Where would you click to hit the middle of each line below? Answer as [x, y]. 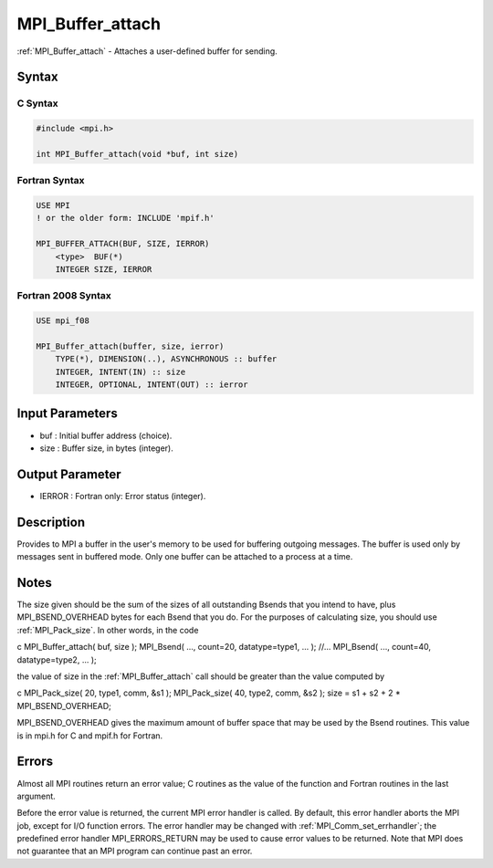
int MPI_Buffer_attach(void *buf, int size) [137, 154]
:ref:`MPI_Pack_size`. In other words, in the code [108, 630]
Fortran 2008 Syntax [64, 296]
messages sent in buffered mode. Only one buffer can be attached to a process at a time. [185, 557]
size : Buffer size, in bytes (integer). [106, 448]
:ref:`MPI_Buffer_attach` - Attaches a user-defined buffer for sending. [147, 51]
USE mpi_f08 [63, 321]
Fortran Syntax [51, 181]
